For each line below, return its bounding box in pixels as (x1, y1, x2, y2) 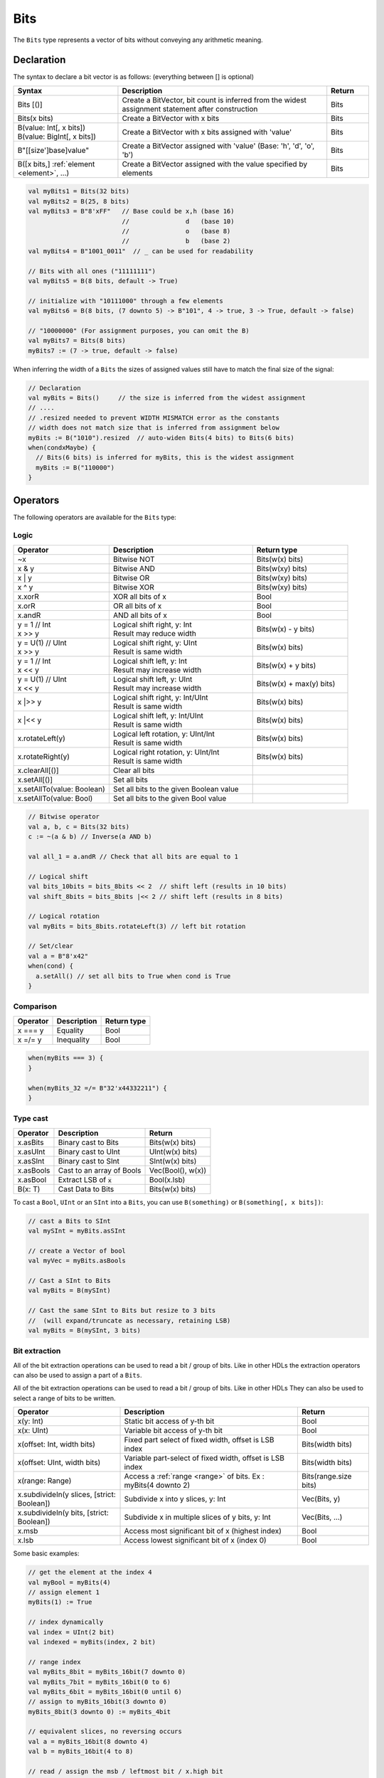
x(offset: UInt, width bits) (17, 1458, 101, 1468)
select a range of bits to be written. (13, 1394, 116, 1402)
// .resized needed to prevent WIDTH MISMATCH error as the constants (28, 413, 280, 422)
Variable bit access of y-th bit (124, 1426, 223, 1436)
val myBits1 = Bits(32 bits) (28, 187, 130, 196)
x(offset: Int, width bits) (17, 1439, 96, 1449)
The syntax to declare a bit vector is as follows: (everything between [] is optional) (13, 73, 255, 81)
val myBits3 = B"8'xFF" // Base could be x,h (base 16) (28, 207, 235, 215)
